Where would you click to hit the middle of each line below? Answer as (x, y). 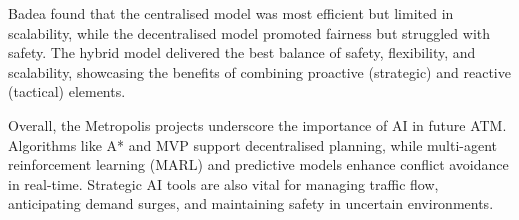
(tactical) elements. (67, 91)
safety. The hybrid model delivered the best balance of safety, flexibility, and (242, 52)
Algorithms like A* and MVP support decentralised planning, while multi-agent (253, 144)
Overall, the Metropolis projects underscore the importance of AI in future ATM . (257, 124)
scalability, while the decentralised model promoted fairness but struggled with (249, 32)
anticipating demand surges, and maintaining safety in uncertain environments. (251, 203)
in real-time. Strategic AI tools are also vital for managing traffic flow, (223, 183)
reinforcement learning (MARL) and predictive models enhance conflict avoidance (258, 164)
